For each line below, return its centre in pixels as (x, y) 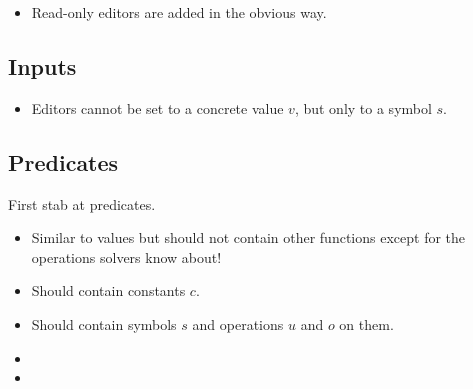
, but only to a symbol (363, 107)
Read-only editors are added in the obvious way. (179, 12)
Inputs (42, 65)
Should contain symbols (104, 323)
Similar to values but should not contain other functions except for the (248, 237)
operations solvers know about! (126, 256)
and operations (238, 323)
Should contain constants (108, 290)
